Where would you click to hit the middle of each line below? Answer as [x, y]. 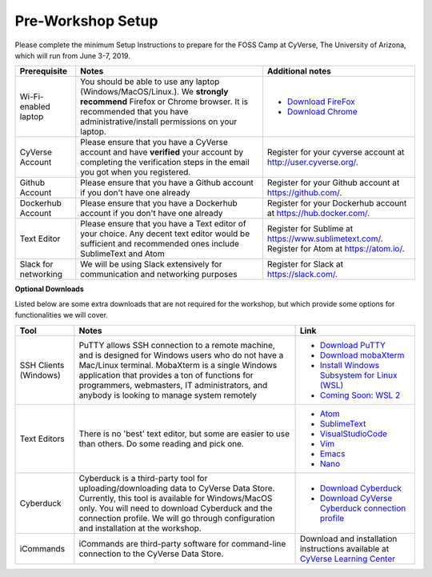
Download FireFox [321, 102]
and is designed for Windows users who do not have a [181, 355]
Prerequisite [44, 71]
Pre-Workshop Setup [86, 21]
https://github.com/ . [304, 193]
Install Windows [350, 365]
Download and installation [348, 539]
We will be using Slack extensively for [152, 264]
